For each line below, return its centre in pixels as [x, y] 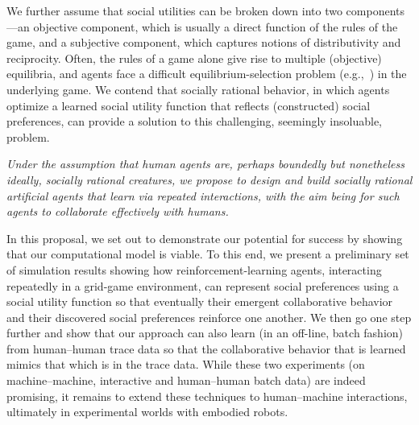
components [375, 10]
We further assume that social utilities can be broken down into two [174, 10]
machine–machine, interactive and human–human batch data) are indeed [186, 380]
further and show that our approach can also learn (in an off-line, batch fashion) [205, 333]
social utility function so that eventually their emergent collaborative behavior [200, 301]
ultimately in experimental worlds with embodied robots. [147, 412]
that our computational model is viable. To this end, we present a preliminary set [208, 254]
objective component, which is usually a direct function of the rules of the [216, 26]
